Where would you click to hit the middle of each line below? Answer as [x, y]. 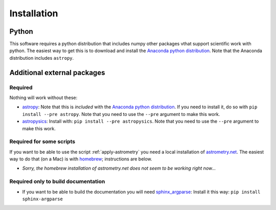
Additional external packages [57, 72]
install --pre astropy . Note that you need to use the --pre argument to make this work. [121, 114]
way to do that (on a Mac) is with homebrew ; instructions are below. [81, 159]
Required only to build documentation [57, 181]
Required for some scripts [42, 142]
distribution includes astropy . [42, 58]
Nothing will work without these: [43, 98]
